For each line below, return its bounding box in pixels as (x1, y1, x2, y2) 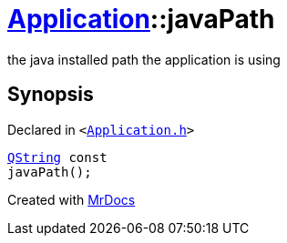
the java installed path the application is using (7, 51, 281, 67)
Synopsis (7, 83, 94, 106)
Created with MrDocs (7, 191, 136, 208)
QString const (7, 149, 108, 165)
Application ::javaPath (7, 4, 275, 35)
